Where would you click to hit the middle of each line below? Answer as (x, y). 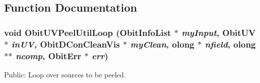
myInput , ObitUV (219, 32)
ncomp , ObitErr (48, 55)
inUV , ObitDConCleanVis (66, 44)
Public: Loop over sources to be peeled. (65, 74)
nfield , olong (230, 44)
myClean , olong (162, 44)
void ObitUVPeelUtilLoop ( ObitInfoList (88, 32)
